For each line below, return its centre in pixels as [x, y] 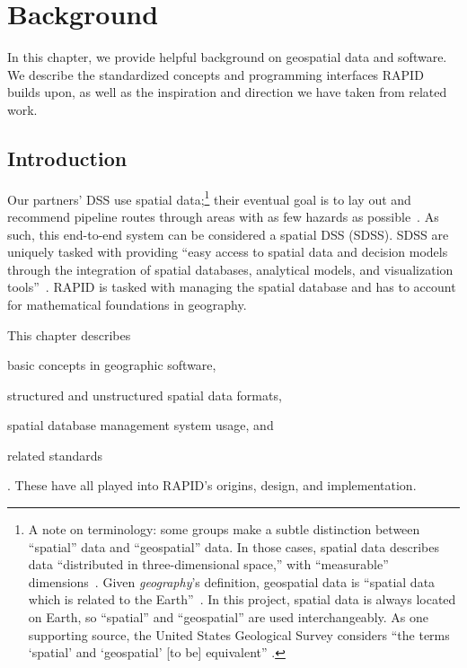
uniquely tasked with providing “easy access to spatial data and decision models [228, 252]
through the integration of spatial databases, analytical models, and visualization [230, 269]
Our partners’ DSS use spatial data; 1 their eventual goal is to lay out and [209, 198]
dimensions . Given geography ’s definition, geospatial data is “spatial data [232, 581]
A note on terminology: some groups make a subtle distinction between [224, 529]
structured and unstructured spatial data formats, [145, 395]
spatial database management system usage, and [141, 425]
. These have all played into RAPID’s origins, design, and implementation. [212, 485]
